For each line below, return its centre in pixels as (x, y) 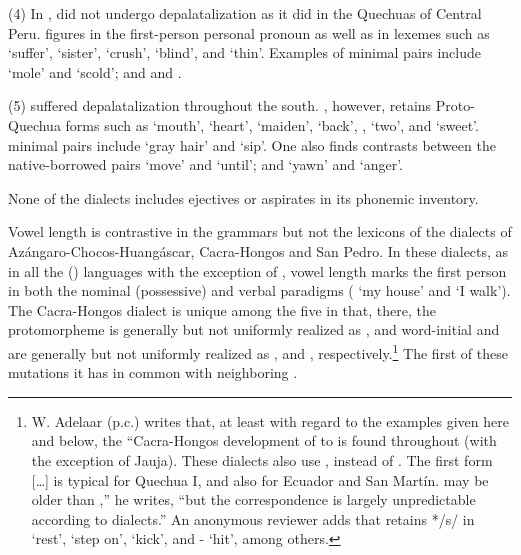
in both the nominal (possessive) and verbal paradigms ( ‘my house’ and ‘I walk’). (259, 290)
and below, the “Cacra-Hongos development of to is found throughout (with (264, 440)
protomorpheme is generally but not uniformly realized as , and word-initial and (254, 329)
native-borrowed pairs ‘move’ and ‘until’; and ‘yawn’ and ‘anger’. (206, 164)
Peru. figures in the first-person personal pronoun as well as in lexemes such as (249, 32)
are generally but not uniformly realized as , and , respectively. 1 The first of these (258, 351)
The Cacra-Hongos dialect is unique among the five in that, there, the (222, 309)
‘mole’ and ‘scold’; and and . (95, 71)
